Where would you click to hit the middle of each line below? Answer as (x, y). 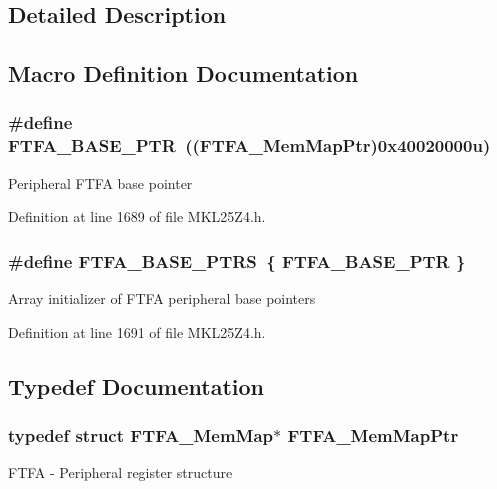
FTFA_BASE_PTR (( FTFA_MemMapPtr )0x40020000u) (249, 145)
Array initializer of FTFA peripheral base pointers (162, 298)
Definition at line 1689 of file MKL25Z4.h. (137, 216)
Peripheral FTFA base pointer (100, 182)
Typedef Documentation (136, 385)
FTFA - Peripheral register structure (120, 472)
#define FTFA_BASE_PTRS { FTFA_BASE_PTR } (237, 260)
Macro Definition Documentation (183, 73)
